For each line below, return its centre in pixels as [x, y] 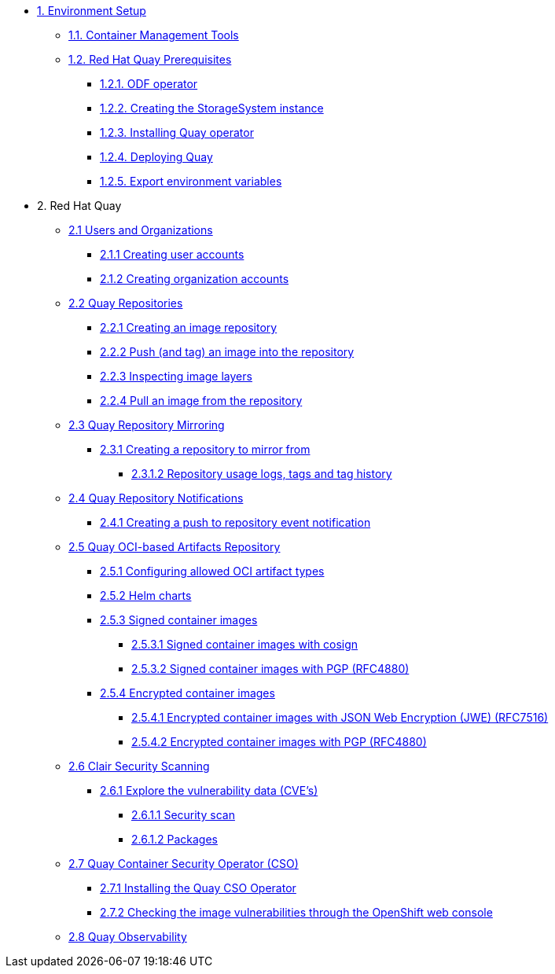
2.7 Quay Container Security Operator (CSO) [184, 864]
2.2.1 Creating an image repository [189, 327]
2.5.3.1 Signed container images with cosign [245, 644]
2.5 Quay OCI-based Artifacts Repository [175, 547]
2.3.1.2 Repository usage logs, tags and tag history [262, 474]
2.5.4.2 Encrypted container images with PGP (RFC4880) [279, 742]
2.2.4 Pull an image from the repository [201, 401]
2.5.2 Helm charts [146, 595]
